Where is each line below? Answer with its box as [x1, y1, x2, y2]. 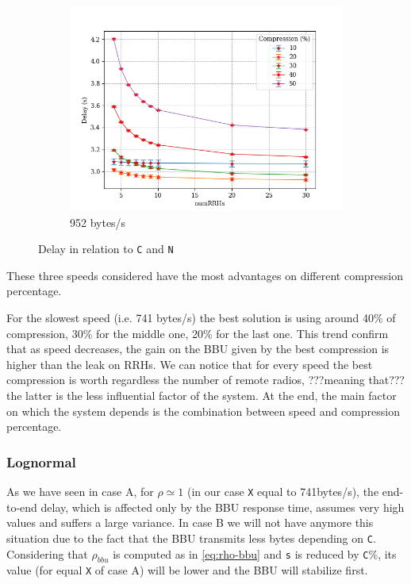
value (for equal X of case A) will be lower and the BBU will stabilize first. [6, 562, 368, 578]
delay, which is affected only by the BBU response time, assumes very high [40, 498, 405, 515]
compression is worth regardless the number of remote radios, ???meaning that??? [6, 371, 405, 388]
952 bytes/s [70, 213, 126, 230]
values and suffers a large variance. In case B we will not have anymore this [6, 514, 374, 531]
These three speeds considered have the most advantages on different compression [6, 267, 404, 283]
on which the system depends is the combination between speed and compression [6, 402, 400, 419]
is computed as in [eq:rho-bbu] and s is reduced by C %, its [113, 545, 397, 562]
